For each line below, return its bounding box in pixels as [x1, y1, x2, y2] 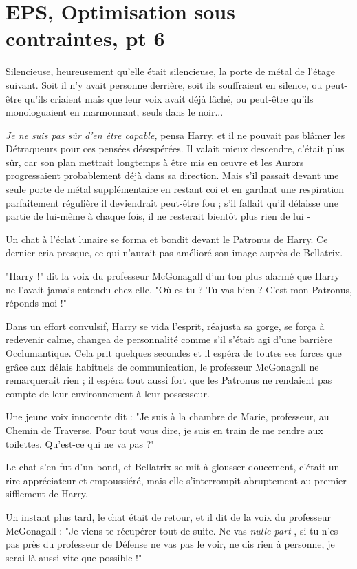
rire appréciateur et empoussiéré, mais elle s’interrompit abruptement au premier [6, 473, 347, 487]
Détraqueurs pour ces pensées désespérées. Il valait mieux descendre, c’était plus [6, 141, 345, 156]
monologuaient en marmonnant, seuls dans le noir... [6, 105, 224, 119]
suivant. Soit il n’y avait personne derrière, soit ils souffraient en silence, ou [6, 77, 323, 92]
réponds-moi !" [6, 296, 67, 310]
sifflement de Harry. [6, 486, 88, 501]
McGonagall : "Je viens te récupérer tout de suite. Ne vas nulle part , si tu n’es [6, 523, 338, 537]
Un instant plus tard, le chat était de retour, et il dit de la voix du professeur [6, 509, 332, 524]
